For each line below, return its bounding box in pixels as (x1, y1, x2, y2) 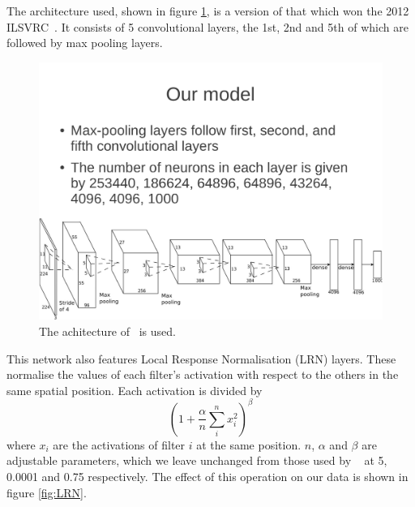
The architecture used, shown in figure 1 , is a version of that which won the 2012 (6, 2, 409, 19)
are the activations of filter (53, 436, 186, 453)
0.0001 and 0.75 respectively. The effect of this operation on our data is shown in (6, 468, 409, 485)
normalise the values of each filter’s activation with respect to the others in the (6, 366, 399, 383)
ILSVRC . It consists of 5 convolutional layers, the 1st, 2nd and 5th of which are (6, 18, 409, 35)
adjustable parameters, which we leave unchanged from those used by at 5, (6, 452, 387, 469)
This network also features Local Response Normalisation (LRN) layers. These (6, 350, 396, 367)
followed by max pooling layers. (6, 34, 163, 51)
